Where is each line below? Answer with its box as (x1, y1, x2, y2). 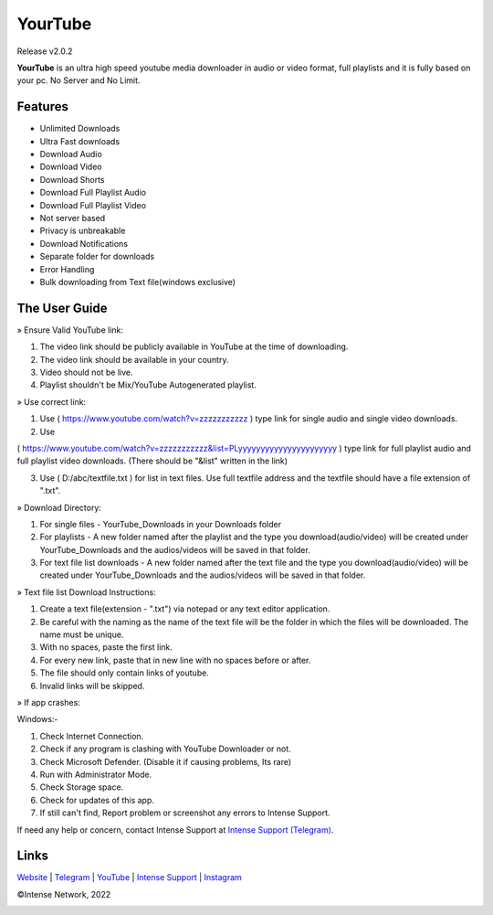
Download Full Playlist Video (39, 199, 146, 210)
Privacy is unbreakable (39, 225, 126, 237)
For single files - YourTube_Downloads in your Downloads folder (39, 518, 282, 529)
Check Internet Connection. (39, 730, 144, 741)
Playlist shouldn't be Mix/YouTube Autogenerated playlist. (39, 379, 257, 390)
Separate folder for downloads (39, 251, 155, 262)
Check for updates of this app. (39, 794, 155, 805)
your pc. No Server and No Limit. (16, 75, 141, 86)
